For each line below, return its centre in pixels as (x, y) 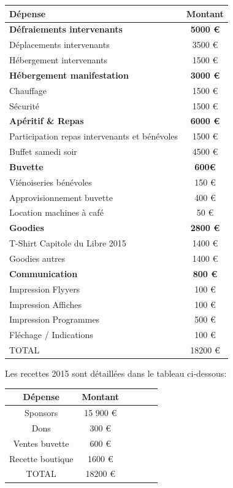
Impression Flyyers (45, 289)
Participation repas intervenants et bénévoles (94, 136)
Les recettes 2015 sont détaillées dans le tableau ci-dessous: (116, 373)
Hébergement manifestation (69, 75)
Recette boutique (41, 458)
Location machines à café (56, 212)
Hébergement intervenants (58, 60)
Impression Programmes (55, 319)
